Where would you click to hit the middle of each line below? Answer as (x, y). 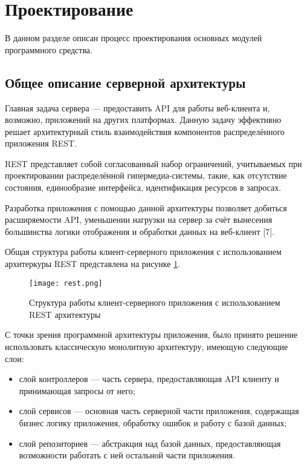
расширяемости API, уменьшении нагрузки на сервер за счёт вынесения (139, 219)
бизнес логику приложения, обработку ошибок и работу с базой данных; (153, 423)
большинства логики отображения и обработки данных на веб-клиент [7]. (140, 231)
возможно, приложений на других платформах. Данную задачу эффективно (143, 120)
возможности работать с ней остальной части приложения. (127, 455)
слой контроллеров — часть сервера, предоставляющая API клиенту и (149, 379)
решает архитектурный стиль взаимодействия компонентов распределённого (145, 131)
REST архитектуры (65, 314)
